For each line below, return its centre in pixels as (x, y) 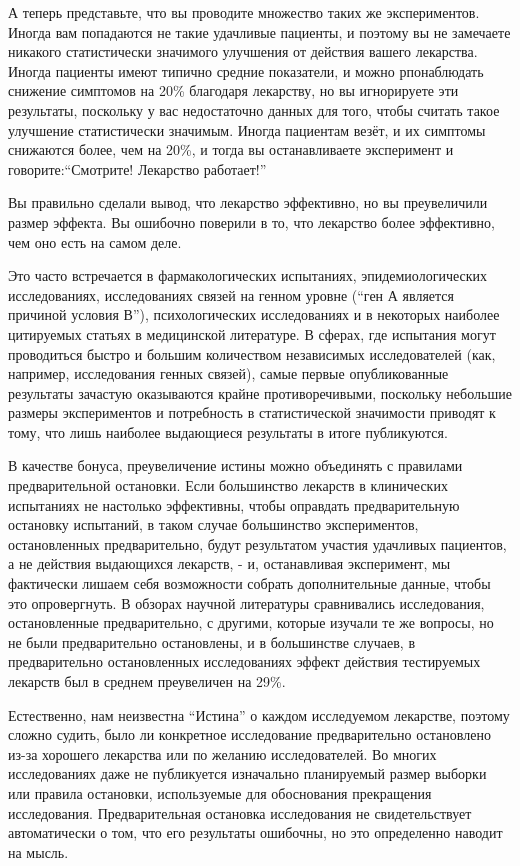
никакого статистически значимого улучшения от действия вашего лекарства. (243, 51)
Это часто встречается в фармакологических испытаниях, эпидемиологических (248, 275)
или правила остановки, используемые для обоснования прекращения (220, 792)
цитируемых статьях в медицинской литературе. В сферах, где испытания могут (252, 333)
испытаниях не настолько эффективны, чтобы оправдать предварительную (234, 504)
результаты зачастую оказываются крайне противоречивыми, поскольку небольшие (260, 392)
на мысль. (38, 851)
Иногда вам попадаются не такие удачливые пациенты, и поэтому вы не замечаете (259, 31)
